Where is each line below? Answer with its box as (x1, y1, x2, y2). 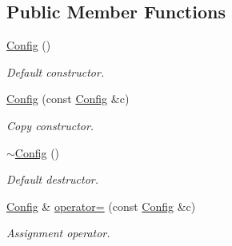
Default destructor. (6, 171, 99, 188)
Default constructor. (6, 63, 105, 80)
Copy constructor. (6, 117, 94, 133)
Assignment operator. (6, 224, 110, 241)
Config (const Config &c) (6, 90, 130, 107)
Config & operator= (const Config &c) (6, 197, 196, 214)
